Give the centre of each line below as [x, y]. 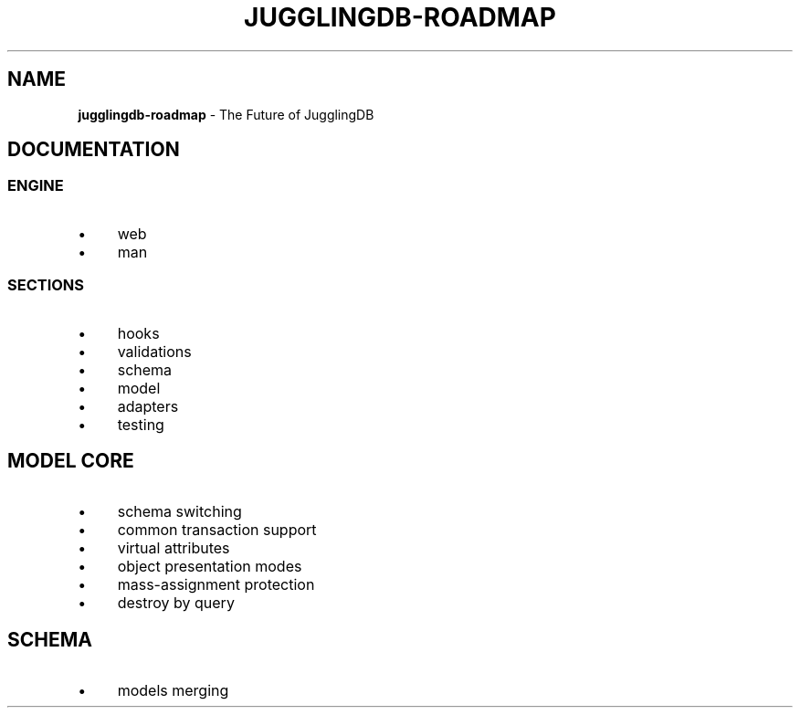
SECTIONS [46, 285]
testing [141, 424]
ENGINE [36, 186]
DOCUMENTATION [94, 150]
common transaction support [217, 530]
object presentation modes [210, 567]
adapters [148, 406]
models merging [173, 691]
